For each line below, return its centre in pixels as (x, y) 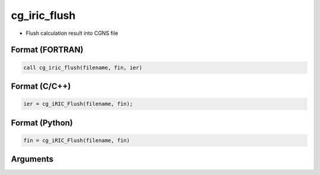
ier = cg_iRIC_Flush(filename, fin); (78, 104)
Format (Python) (42, 123)
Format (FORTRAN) (47, 50)
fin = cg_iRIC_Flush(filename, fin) (77, 140)
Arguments (32, 159)
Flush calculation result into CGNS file (72, 33)
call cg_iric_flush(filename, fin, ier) (83, 67)
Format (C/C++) (41, 86)
